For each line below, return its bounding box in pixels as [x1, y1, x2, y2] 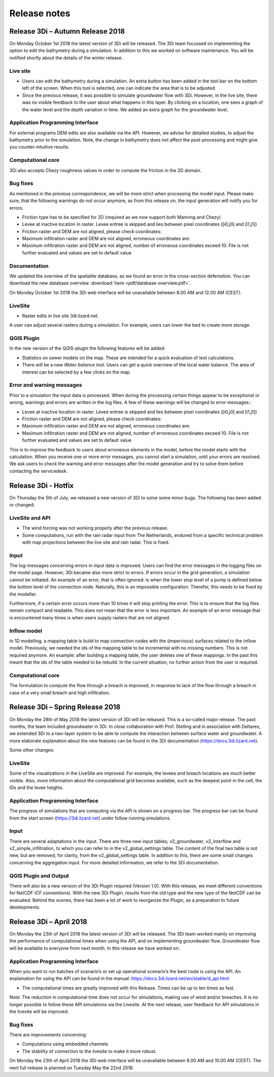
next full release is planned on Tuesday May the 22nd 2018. [9, 1064, 134, 1071]
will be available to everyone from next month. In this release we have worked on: [9, 945, 180, 951]
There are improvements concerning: [9, 1032, 87, 1038]
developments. [9, 904, 41, 911]
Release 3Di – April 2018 [9, 917, 87, 926]
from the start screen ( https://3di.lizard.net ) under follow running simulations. [9, 815, 171, 821]
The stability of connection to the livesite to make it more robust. [22, 1048, 157, 1054]
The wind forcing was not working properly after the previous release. [22, 525, 168, 531]
